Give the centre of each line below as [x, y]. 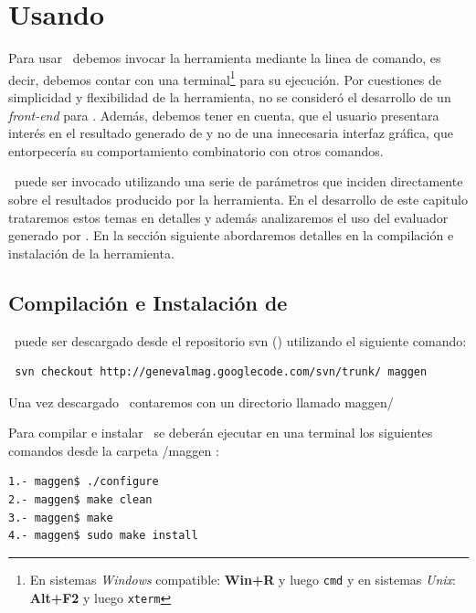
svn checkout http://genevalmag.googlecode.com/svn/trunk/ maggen [221, 372]
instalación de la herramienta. [91, 253]
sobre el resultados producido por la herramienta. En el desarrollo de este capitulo [238, 199]
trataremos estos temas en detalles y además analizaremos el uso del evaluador [228, 217]
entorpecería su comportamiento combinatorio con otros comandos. [196, 150]
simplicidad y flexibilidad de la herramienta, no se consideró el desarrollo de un [230, 96]
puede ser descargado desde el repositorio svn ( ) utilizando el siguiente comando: [240, 340]
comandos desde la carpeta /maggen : [114, 450]
